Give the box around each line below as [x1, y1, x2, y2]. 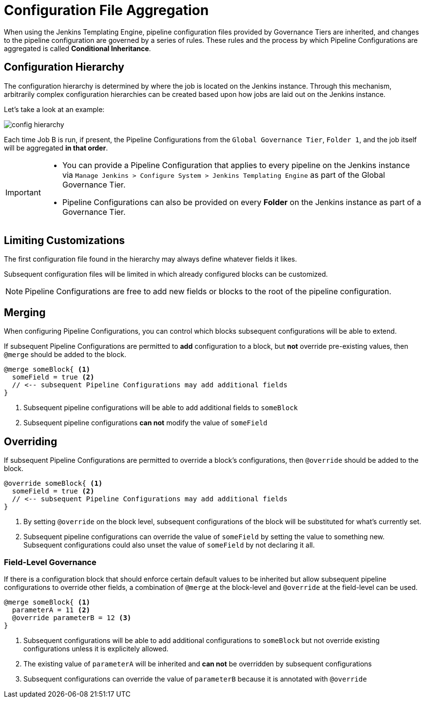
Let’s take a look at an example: [4, 105, 105, 114]
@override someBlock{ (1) [4, 479, 103, 488]
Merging [4, 306, 46, 319]
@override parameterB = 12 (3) [12, 613, 132, 622]
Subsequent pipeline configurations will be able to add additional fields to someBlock [23, 403, 298, 412]
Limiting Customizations [4, 234, 125, 247]
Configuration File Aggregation [4, 2, 209, 19]
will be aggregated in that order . [4, 143, 108, 152]
